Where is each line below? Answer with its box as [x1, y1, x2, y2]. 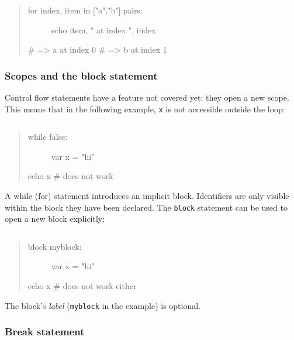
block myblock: [27, 240, 82, 252]
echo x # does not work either [27, 280, 137, 292]
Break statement [5, 324, 85, 339]
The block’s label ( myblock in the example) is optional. [5, 299, 200, 311]
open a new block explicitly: [5, 212, 105, 225]
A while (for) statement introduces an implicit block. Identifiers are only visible [5, 190, 289, 202]
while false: [27, 130, 68, 143]
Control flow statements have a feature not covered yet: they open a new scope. [5, 91, 289, 103]
